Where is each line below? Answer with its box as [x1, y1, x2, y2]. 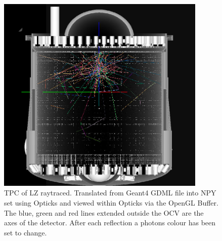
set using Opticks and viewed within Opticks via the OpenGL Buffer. [4, 197, 218, 208]
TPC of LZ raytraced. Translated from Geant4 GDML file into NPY [4, 187, 216, 198]
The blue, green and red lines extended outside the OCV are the [4, 207, 204, 218]
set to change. [4, 227, 47, 237]
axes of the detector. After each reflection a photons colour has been [4, 217, 216, 228]
